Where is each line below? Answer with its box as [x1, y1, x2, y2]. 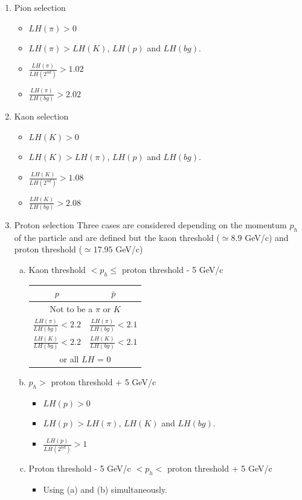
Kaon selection [14, 110, 69, 123]
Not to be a [50, 303, 93, 315]
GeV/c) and [245, 231, 289, 243]
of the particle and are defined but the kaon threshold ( [14, 231, 220, 243]
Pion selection [14, 1, 66, 13]
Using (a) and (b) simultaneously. [43, 483, 167, 496]
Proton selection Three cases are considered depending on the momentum [14, 219, 287, 231]
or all [59, 352, 79, 365]
